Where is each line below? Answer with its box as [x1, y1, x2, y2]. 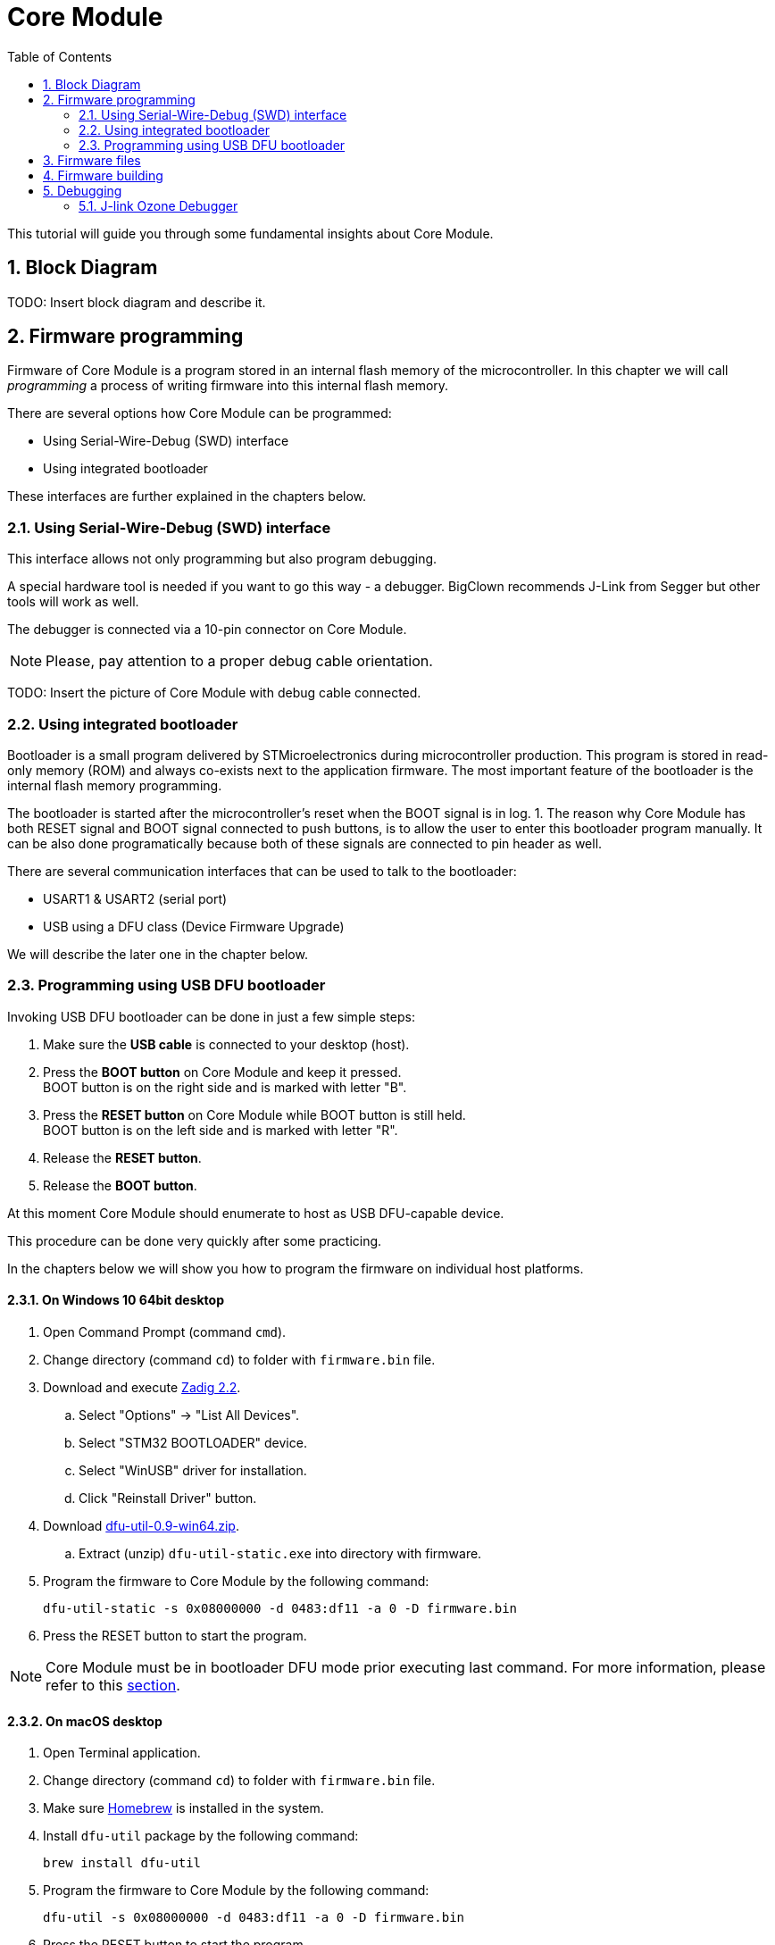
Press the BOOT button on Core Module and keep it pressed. [43, 1064, 402, 1080]
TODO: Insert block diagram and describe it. [7, 294, 266, 310]
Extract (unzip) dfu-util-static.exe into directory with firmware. [79, 1545, 482, 1561]
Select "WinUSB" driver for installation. [79, 1462, 307, 1478]
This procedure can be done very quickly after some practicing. [7, 1232, 382, 1248]
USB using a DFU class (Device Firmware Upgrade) [43, 918, 345, 934]
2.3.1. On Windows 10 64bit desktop [7, 1292, 224, 1308]
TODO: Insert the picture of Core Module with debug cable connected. [7, 685, 421, 701]
